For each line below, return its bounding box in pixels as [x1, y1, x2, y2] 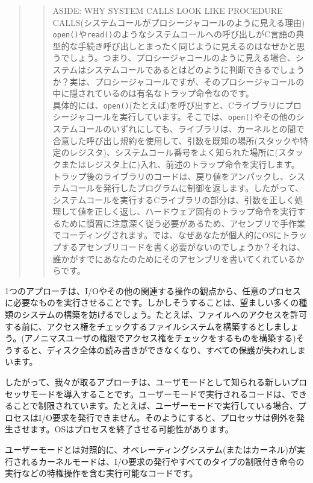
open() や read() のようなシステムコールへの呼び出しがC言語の [52, 28, 296, 40]
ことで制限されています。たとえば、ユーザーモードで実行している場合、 [13, 399, 299, 412]
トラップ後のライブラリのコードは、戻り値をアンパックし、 [52, 169, 289, 182]
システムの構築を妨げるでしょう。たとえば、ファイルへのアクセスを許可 [21, 308, 308, 321]
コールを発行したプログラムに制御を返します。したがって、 [69, 182, 303, 194]
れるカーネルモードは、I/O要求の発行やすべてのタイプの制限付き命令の [21, 455, 305, 467]
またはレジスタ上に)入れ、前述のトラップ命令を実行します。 [61, 157, 300, 170]
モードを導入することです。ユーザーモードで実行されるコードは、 [29, 387, 290, 400]
